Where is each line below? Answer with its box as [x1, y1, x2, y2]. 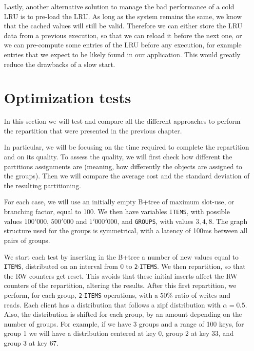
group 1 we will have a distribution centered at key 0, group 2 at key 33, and [4, 328, 234, 338]
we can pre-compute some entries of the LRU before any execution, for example [4, 40, 242, 50]
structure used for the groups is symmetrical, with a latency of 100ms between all [4, 225, 248, 236]
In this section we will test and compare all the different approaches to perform [4, 116, 241, 126]
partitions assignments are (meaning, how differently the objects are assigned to [4, 161, 242, 171]
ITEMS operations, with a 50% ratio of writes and [84, 289, 231, 300]
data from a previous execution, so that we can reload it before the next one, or [4, 30, 242, 40]
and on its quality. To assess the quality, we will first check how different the [4, 152, 232, 162]
